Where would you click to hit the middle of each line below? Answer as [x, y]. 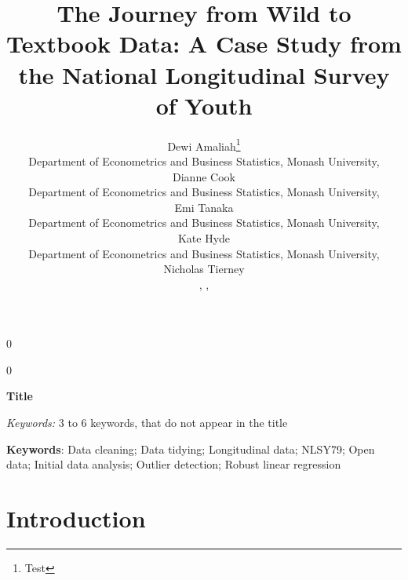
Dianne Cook [204, 176]
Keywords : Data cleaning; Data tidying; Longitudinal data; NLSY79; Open [191, 449]
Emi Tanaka [204, 207]
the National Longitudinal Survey [204, 74]
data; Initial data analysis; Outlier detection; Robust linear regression [174, 464]
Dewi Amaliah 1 [204, 144]
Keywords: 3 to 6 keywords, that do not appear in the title [147, 423]
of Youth [204, 105]
